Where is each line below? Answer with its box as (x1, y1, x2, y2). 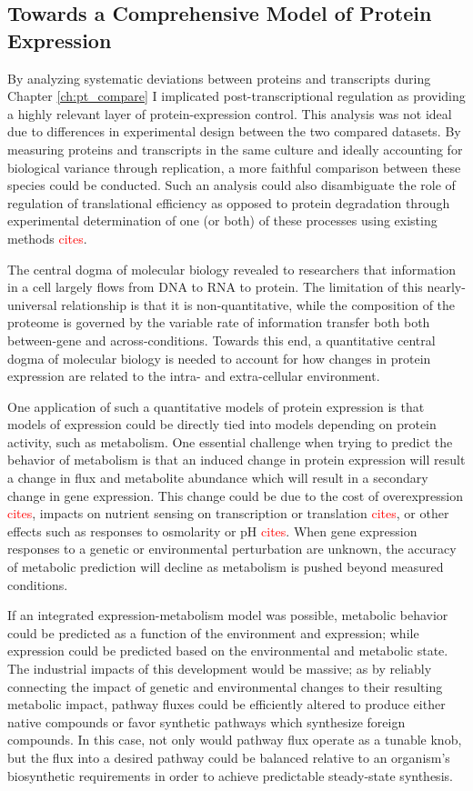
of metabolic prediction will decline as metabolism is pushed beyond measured (7, 557, 444, 576)
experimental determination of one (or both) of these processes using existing (7, 211, 438, 230)
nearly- (427, 277, 466, 296)
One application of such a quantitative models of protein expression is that (7, 396, 425, 416)
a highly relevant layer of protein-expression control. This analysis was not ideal (7, 104, 452, 123)
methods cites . (7, 228, 87, 247)
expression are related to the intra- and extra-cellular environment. (7, 366, 380, 385)
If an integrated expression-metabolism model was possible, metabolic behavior (7, 606, 448, 625)
